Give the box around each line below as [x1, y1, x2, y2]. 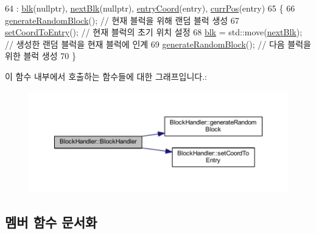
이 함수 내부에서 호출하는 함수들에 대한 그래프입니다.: [5, 69, 207, 82]
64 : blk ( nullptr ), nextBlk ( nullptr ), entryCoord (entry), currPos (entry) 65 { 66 [5, 2, 295, 14]
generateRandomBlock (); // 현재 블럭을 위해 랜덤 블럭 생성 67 [5, 13, 239, 26]
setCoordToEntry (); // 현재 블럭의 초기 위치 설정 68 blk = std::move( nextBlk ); [5, 26, 303, 38]
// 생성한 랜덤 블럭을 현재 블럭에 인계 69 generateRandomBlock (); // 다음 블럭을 [5, 37, 311, 50]
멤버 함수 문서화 [5, 213, 97, 232]
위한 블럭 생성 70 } [5, 49, 76, 62]
